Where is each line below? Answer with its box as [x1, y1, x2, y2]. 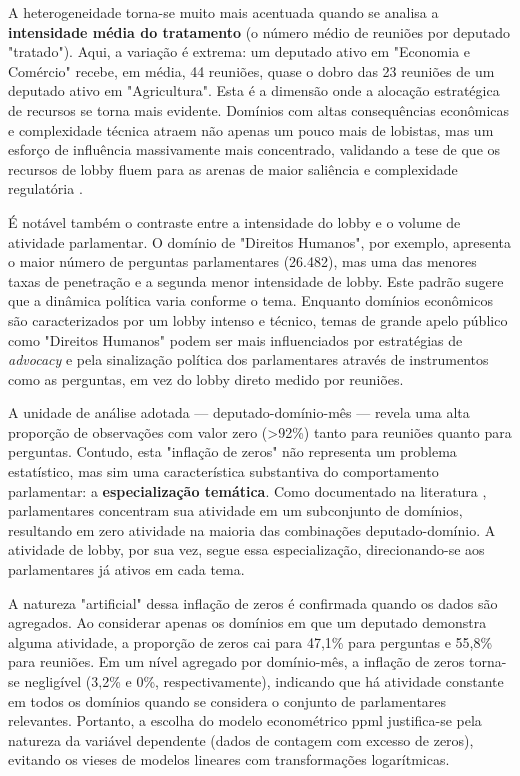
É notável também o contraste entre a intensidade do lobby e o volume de [8, 211, 461, 232]
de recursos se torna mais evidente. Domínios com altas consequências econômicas [8, 99, 510, 120]
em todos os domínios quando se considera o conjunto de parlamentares [8, 690, 447, 711]
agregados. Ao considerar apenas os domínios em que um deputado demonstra [8, 612, 487, 633]
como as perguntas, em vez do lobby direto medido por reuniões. [8, 368, 404, 389]
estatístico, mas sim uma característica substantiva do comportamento [8, 461, 439, 482]
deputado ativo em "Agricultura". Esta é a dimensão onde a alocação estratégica [8, 80, 500, 101]
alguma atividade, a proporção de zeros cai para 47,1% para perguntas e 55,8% [8, 631, 493, 652]
